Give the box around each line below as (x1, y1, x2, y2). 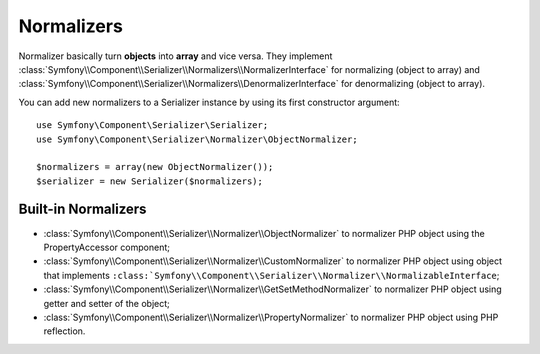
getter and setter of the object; (43, 297, 170, 309)
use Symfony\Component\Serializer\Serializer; (36, 120, 269, 131)
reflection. (43, 325, 86, 337)
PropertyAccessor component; (43, 241, 170, 253)
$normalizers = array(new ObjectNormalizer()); (36, 161, 274, 173)
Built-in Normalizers (18, 201, 147, 218)
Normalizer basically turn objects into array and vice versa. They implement (18, 50, 333, 62)
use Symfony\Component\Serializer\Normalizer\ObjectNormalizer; (36, 133, 359, 145)
